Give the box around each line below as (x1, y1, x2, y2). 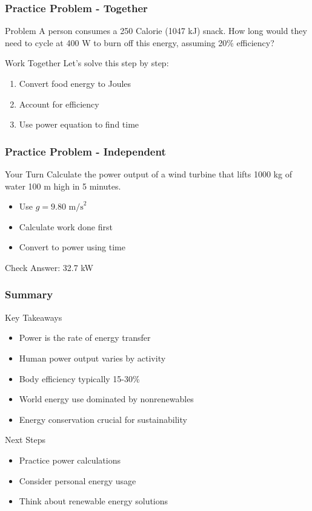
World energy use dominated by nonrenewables (19, 393, 194, 405)
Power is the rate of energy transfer (19, 331, 151, 344)
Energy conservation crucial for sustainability (19, 413, 187, 425)
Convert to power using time (19, 241, 125, 253)
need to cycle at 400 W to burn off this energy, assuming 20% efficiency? (5, 36, 274, 49)
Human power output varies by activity (19, 351, 166, 364)
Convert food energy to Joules (19, 77, 131, 89)
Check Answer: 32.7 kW (5, 261, 93, 273)
